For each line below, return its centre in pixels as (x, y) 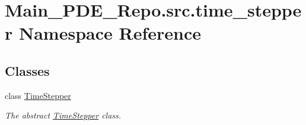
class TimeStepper (38, 95)
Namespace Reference (110, 33)
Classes (27, 70)
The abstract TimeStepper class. (63, 115)
